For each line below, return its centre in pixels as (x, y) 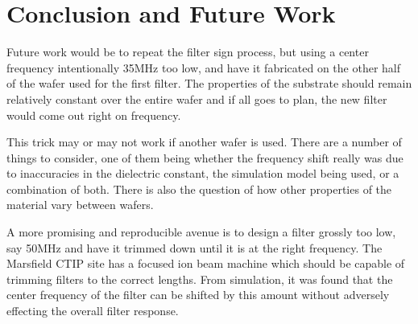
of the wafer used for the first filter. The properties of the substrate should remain (209, 83)
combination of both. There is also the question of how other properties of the (199, 189)
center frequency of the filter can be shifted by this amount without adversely (198, 295)
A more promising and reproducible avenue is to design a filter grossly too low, (201, 232)
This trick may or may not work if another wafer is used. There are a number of (204, 142)
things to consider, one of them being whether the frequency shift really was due (205, 157)
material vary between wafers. (80, 205)
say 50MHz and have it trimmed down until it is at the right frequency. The (195, 247)
